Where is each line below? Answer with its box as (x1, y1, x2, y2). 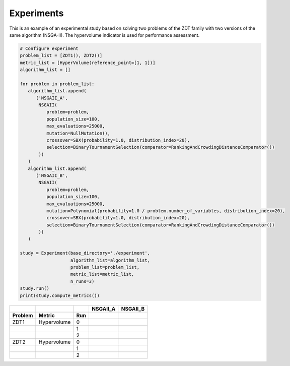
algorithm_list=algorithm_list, (70, 257, 151, 263)
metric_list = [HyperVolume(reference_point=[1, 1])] (20, 59, 156, 66)
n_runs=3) (70, 278, 95, 284)
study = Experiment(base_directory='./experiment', (20, 250, 151, 256)
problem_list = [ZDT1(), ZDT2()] (20, 53, 103, 58)
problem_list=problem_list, (70, 265, 139, 270)
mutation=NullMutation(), (46, 130, 111, 136)
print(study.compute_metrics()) (20, 292, 100, 298)
